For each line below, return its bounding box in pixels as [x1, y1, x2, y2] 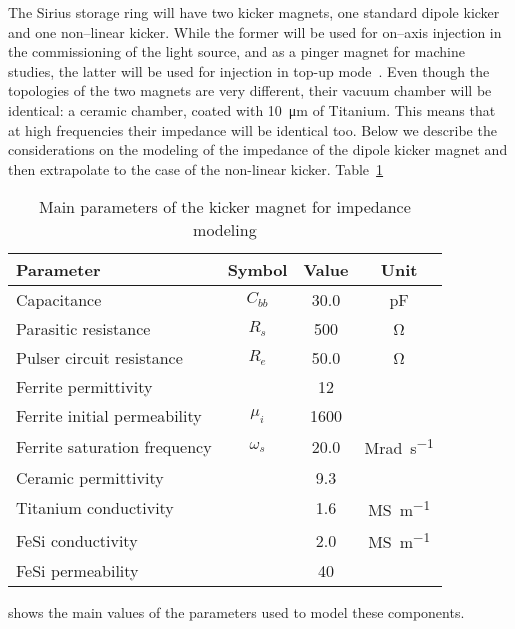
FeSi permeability [16, 559, 139, 583]
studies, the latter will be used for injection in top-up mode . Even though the [8, 60, 490, 81]
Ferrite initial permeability [16, 404, 202, 428]
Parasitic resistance [16, 317, 151, 341]
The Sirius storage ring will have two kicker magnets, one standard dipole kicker [8, 2, 500, 22]
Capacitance [16, 288, 102, 312]
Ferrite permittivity [16, 375, 153, 399]
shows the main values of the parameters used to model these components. [8, 602, 465, 623]
